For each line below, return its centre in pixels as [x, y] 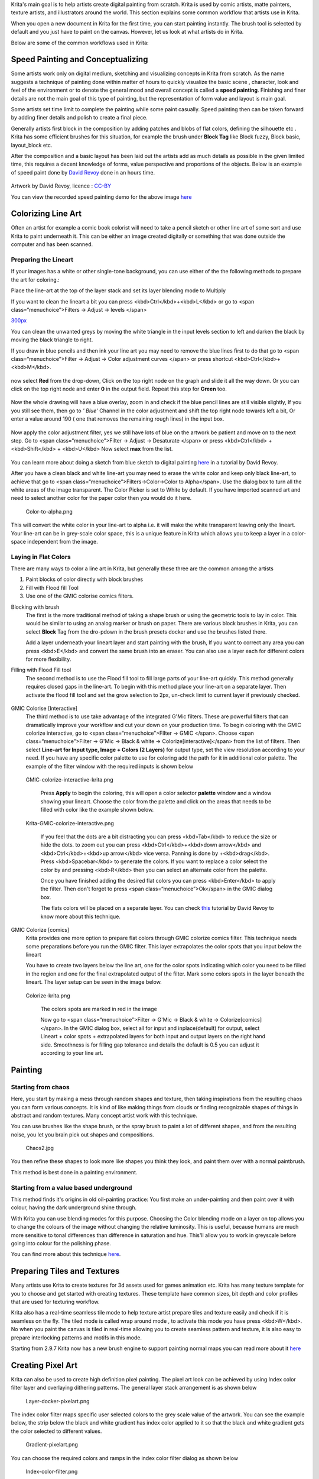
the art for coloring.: [35, 280]
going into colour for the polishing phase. [61, 1243]
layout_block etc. [32, 145]
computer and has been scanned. [52, 244]
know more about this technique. [81, 916]
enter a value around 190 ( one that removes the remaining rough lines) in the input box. [118, 419]
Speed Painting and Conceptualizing [79, 59]
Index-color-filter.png [52, 1472]
